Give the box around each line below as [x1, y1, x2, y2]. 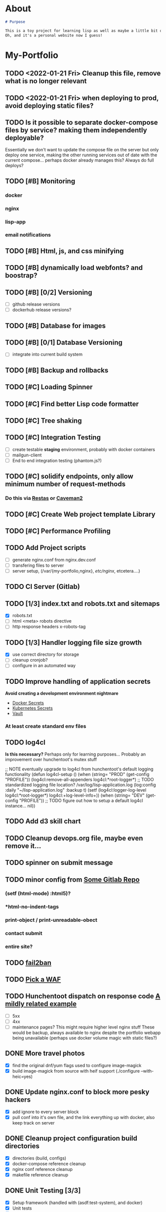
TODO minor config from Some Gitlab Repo [5, 875, 140, 884]
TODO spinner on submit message [5, 858, 113, 867]
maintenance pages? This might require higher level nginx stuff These [12, 1024, 155, 1030]
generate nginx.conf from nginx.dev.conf [12, 557, 96, 563]
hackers [5, 1096, 31, 1104]
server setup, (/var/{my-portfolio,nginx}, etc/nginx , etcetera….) [12, 568, 140, 574]
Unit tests [12, 1205, 32, 1211]
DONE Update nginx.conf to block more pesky [5, 1088, 150, 1096]
